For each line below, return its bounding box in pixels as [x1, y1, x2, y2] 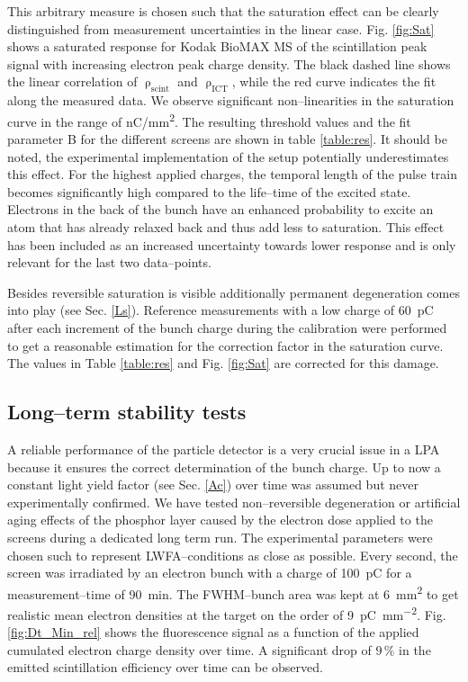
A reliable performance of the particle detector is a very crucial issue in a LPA [7, 439, 440, 458]
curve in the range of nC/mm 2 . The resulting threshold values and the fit [7, 109, 411, 130]
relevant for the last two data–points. [7, 253, 211, 272]
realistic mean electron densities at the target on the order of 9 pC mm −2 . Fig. [7, 602, 446, 624]
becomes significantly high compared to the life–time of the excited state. [7, 182, 411, 201]
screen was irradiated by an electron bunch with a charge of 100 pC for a [7, 563, 412, 582]
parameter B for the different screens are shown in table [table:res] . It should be [7, 130, 447, 148]
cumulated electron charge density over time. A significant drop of [7, 640, 372, 659]
